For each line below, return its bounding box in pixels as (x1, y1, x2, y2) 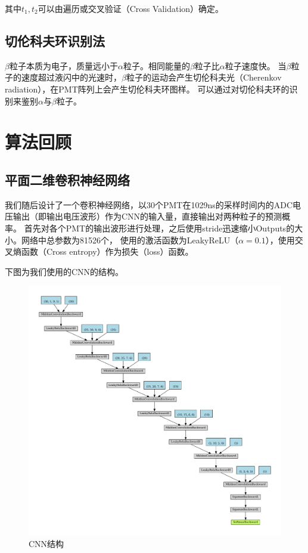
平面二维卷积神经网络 (5, 170, 130, 189)
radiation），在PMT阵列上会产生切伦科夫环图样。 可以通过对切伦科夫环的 (5, 82, 290, 95)
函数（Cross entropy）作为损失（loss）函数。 (21, 245, 194, 258)
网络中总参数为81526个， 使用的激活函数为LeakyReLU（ (21, 233, 239, 246)
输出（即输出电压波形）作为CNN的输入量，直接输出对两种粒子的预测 (13, 210, 282, 223)
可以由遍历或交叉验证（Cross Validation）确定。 (38, 2, 224, 14)
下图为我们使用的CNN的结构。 (5, 265, 124, 277)
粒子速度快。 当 (225, 59, 287, 72)
